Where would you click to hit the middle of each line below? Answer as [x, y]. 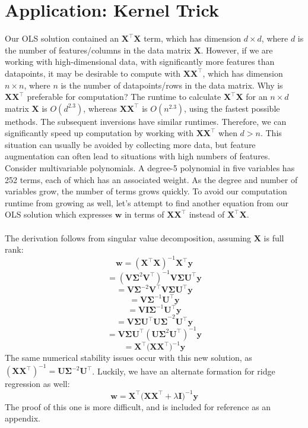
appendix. [23, 418]
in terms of [144, 214]
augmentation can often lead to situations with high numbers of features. [138, 156]
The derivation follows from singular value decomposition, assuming [128, 237]
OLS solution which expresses [58, 214]
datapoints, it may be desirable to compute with [93, 73]
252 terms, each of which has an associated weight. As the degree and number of [151, 179]
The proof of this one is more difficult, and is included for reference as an [138, 406]
